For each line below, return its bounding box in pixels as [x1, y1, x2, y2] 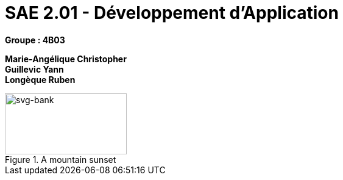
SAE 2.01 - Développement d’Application [5, 2, 339, 23]
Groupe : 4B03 [5, 34, 65, 45]
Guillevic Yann [5, 63, 64, 74]
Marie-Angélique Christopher [5, 53, 127, 64]
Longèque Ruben [5, 74, 76, 85]
